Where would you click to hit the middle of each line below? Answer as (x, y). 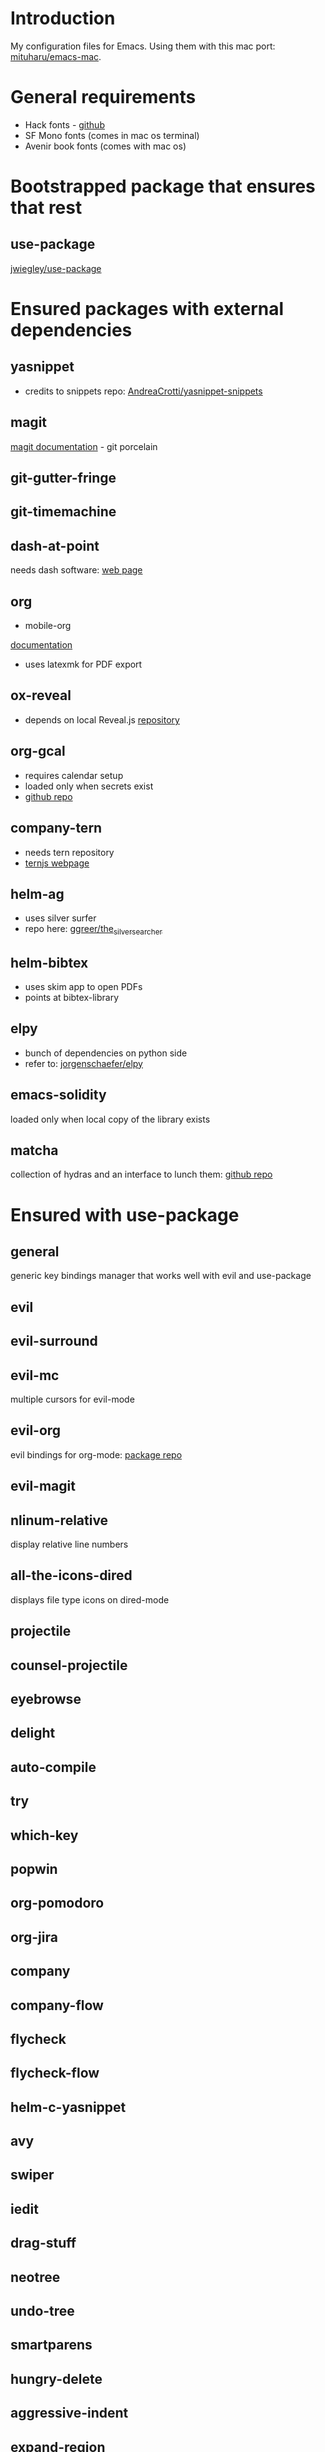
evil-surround (54, 1341)
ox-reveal (41, 695)
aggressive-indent (69, 2413)
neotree (35, 2277)
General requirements (103, 97)
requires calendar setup (74, 775)
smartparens (51, 2345)
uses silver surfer (60, 918)
